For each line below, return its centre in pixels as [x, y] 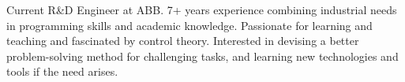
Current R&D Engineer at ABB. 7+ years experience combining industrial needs [202, 9]
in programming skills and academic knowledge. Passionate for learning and [189, 25]
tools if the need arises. [62, 71]
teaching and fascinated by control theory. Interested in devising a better [183, 41]
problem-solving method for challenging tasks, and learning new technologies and [202, 56]
